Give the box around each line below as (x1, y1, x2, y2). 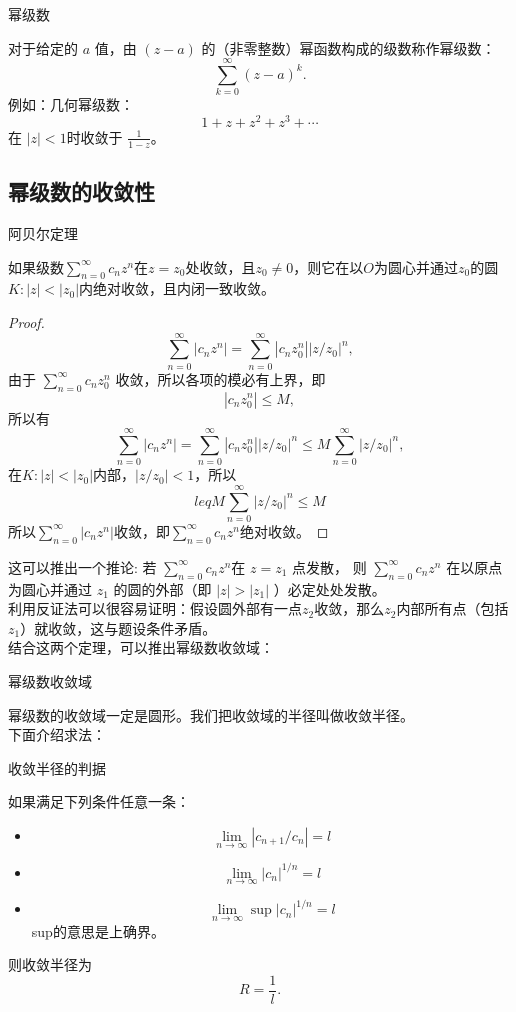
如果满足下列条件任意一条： (8, 791, 190, 812)
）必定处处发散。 (273, 578, 386, 599)
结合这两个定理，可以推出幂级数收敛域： (8, 637, 274, 658)
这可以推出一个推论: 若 (8, 556, 157, 577)
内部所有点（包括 (396, 598, 509, 619)
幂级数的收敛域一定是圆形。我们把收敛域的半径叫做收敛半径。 (8, 704, 414, 725)
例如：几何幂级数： (8, 94, 134, 115)
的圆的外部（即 (113, 578, 212, 599)
